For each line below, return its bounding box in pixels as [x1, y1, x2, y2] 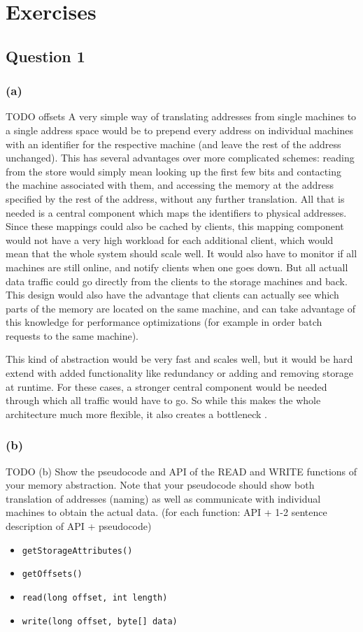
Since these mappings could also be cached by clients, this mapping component [6, 219, 344, 234]
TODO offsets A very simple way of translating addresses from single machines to [6, 109, 357, 124]
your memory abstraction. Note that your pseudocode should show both [6, 477, 315, 492]
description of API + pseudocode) [6, 519, 152, 533]
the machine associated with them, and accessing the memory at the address [6, 178, 334, 192]
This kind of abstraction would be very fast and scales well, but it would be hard [6, 352, 353, 366]
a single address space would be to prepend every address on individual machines [6, 122, 353, 137]
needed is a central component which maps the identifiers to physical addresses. [6, 205, 347, 220]
